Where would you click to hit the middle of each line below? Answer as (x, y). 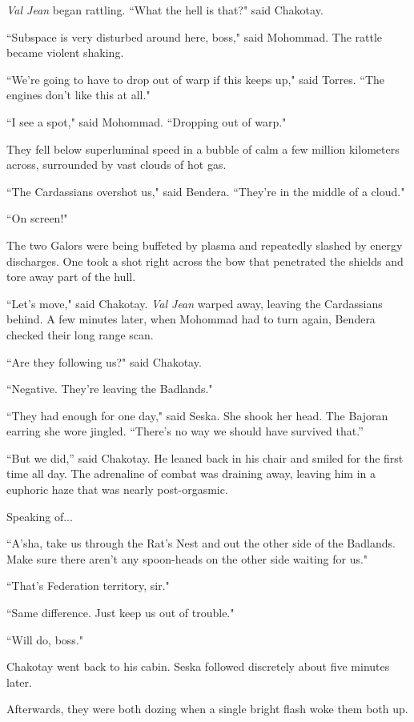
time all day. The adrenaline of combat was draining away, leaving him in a (191, 473)
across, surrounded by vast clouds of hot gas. (117, 164)
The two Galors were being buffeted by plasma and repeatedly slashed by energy (205, 245)
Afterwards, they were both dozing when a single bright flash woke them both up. (207, 709)
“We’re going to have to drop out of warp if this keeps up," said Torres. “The (196, 79)
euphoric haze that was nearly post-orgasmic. (117, 489)
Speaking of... (40, 516)
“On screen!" (37, 218)
